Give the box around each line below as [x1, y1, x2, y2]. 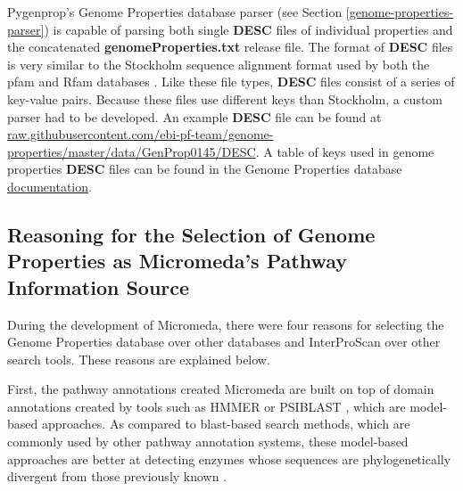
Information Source [7, 273, 190, 300]
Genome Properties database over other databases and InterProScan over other [7, 332, 441, 351]
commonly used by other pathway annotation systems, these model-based [7, 432, 409, 451]
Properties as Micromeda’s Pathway [7, 247, 348, 274]
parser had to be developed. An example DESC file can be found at [7, 107, 382, 126]
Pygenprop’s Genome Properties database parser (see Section [7, 3, 343, 20]
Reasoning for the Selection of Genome [7, 220, 376, 248]
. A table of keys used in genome [255, 142, 434, 160]
